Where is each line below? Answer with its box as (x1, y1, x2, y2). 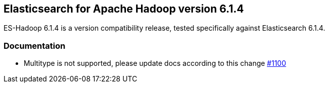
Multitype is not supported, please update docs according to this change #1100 (24, 59, 286, 68)
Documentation (4, 40, 65, 51)
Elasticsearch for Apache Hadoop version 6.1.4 (4, 3, 244, 15)
